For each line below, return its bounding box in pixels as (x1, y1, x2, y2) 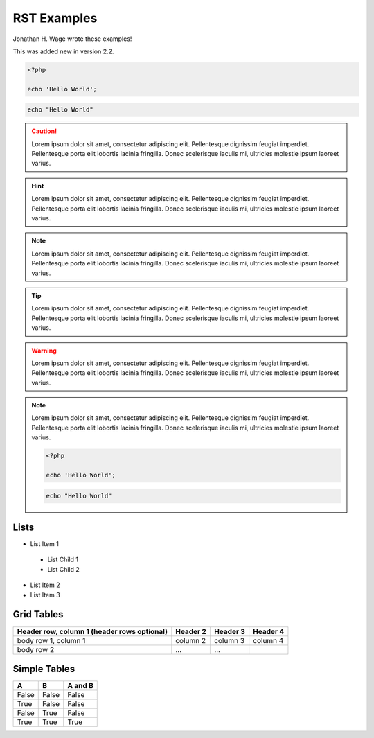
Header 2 (175, 626, 207, 636)
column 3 (213, 635, 245, 645)
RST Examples (12, 10, 98, 26)
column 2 (175, 635, 206, 645)
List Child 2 (47, 565, 80, 573)
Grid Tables (12, 608, 64, 620)
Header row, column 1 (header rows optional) (17, 626, 168, 636)
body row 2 (17, 644, 55, 654)
